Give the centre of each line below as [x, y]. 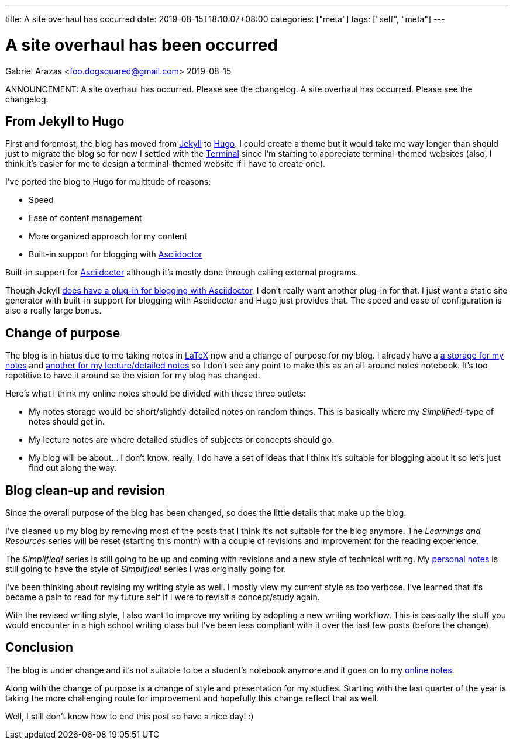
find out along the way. [73, 468]
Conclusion [39, 647]
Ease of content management [85, 218]
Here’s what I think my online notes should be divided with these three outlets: [156, 394]
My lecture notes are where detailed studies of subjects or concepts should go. [182, 440]
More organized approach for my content [108, 236]
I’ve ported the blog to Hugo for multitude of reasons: [108, 182]
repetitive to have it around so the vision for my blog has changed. [133, 376]
